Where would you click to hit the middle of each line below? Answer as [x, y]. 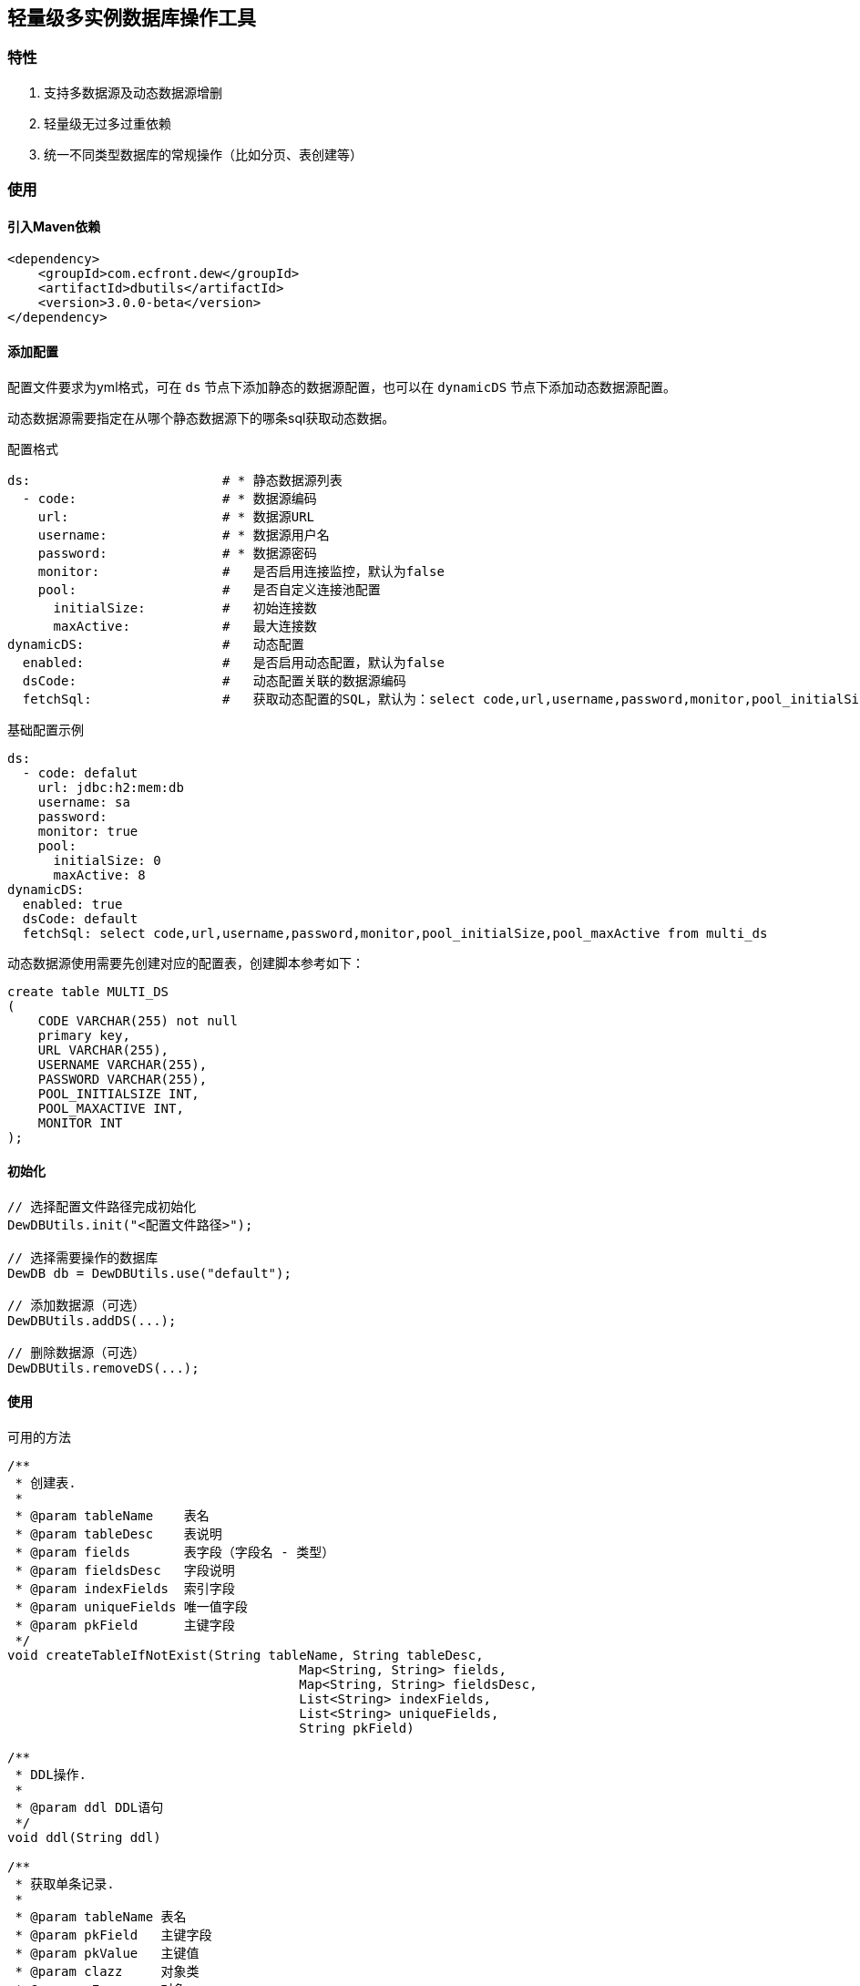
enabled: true [72, 904]
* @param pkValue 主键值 [107, 1954]
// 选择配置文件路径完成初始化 [102, 1206]
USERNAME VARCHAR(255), [123, 1064]
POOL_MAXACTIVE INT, [111, 1108]
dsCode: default [80, 918]
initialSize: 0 [107, 860]
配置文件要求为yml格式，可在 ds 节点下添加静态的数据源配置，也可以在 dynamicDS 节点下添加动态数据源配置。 [342, 386]
